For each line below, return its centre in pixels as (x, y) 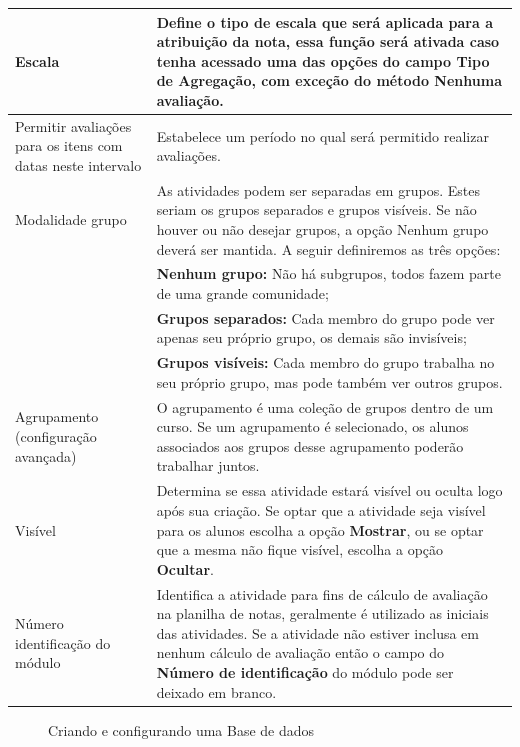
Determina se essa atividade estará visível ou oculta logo (329, 490)
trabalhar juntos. (208, 465)
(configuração (56, 436)
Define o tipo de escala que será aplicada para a (324, 21)
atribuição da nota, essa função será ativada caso (328, 41)
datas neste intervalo (78, 164)
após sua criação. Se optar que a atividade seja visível (321, 509)
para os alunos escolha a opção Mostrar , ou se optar (320, 529)
